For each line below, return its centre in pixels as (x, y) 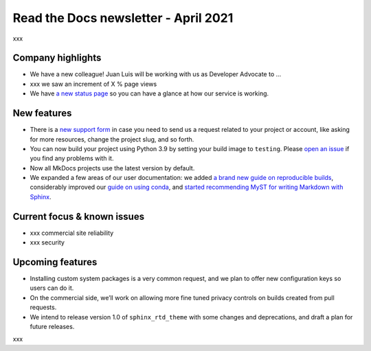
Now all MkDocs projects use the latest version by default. (112, 168)
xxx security (47, 242)
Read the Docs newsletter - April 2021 (123, 18)
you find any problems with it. (72, 159)
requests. (43, 307)
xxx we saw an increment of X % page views (93, 84)
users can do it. (52, 288)
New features (42, 113)
